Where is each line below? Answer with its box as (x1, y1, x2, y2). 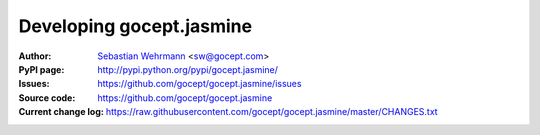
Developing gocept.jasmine (18, 15, 253, 37)
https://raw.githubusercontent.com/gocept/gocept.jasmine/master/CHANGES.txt (105, 106, 439, 118)
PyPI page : (18, 63, 65, 75)
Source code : (18, 91, 76, 104)
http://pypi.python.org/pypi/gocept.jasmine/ (97, 63, 279, 75)
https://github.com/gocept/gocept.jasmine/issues (97, 78, 302, 90)
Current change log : (18, 106, 104, 118)
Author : (18, 50, 52, 62)
